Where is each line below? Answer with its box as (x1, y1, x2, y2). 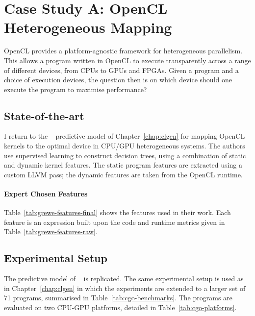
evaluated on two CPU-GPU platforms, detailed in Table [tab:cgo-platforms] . (4, 302, 237, 313)
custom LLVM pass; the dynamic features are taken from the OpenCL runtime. (4, 169, 243, 179)
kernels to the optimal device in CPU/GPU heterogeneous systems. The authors (4, 141, 245, 151)
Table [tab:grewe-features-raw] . (4, 226, 98, 237)
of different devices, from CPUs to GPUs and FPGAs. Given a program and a (4, 65, 239, 75)
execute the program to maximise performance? (4, 84, 147, 94)
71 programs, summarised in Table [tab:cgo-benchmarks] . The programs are (4, 292, 232, 303)
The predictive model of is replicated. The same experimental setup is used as (4, 273, 244, 284)
